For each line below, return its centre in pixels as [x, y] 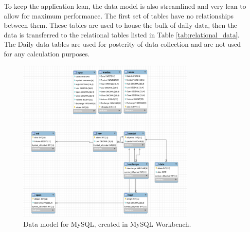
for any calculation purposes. [47, 53]
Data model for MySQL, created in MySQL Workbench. [107, 223]
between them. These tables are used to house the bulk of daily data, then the [121, 25]
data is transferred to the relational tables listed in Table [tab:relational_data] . [122, 34]
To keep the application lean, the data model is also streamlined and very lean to [125, 6]
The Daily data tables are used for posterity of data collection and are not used [123, 44]
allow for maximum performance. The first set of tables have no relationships [119, 15]
